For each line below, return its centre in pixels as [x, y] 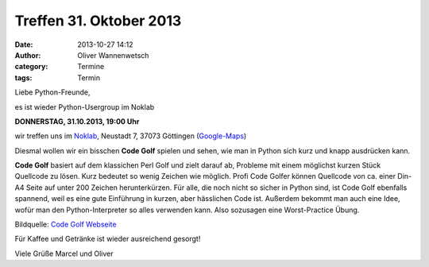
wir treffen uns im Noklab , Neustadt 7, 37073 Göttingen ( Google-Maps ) [131, 136]
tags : [23, 77]
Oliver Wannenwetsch [113, 55]
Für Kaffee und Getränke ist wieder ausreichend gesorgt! [108, 239]
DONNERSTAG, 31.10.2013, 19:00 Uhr [77, 121]
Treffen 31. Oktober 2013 [98, 21]
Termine [91, 67]
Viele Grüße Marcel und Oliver [64, 253]
